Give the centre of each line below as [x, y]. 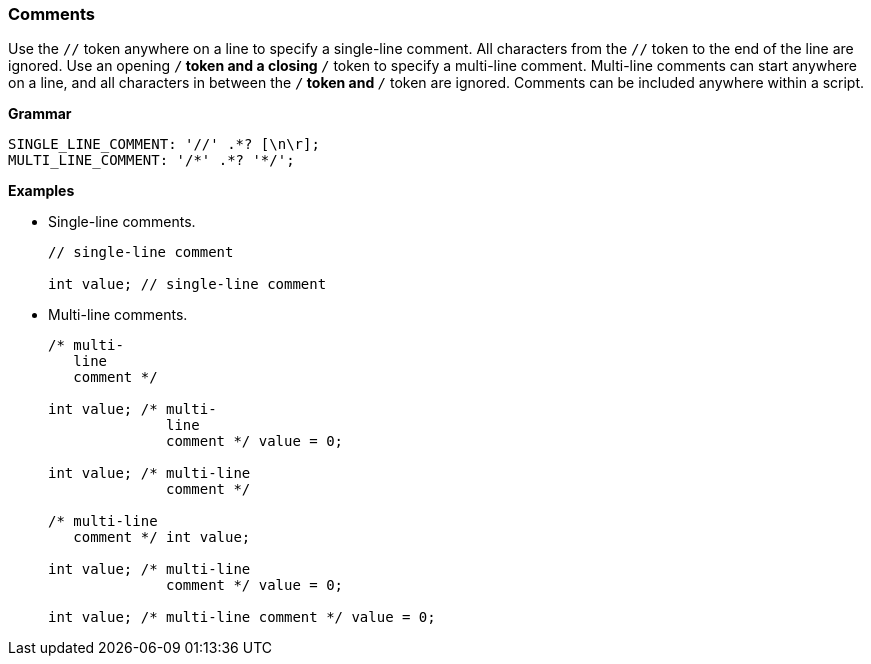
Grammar [40, 114]
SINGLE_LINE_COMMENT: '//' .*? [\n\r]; [164, 144]
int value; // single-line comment [187, 284]
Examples [41, 191]
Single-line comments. [122, 222]
